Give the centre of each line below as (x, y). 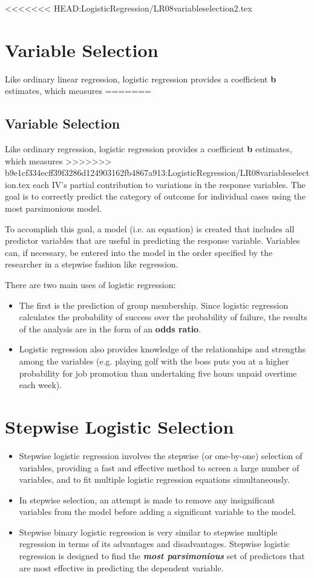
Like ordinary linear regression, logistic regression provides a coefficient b (141, 79)
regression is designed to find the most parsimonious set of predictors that (162, 556)
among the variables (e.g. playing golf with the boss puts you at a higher (154, 361)
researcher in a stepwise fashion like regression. (92, 264)
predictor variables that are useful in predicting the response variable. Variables (152, 240)
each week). (41, 385)
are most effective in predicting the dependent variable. (121, 567)
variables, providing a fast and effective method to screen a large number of (159, 467)
